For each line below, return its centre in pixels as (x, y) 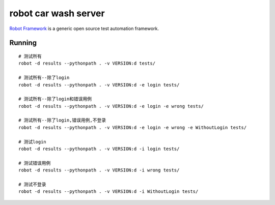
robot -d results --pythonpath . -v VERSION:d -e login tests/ (99, 85)
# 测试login (33, 142)
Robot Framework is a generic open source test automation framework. (84, 28)
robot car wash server (57, 13)
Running (23, 43)
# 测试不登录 (32, 184)
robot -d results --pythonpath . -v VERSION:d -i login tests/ (99, 149)
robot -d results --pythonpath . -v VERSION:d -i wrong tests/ (99, 170)
